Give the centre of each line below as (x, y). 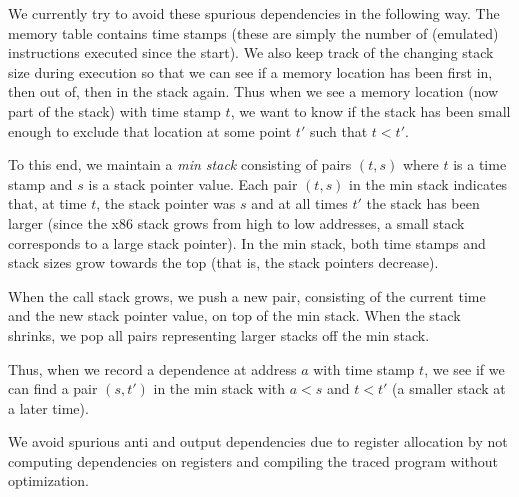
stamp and (40, 183)
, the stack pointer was (166, 203)
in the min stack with (219, 388)
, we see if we (464, 368)
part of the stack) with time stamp (114, 110)
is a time (480, 164)
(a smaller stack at (449, 388)
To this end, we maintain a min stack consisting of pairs (180, 164)
